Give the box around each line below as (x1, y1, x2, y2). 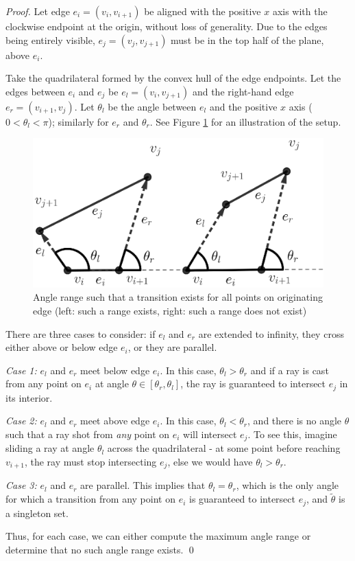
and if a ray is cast (250, 363, 329, 377)
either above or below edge (5, 340, 118, 354)
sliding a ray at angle (5, 441, 95, 455)
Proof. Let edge (5, 4, 70, 18)
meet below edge (80, 363, 150, 377)
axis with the (272, 4, 328, 18)
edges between (5, 84, 65, 98)
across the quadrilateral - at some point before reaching (107, 441, 341, 455)
